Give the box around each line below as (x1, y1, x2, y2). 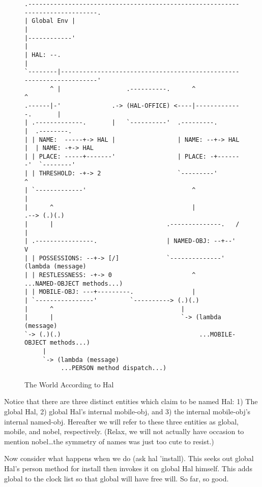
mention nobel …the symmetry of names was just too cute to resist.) (4, 436, 214, 446)
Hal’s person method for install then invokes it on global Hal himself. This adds (4, 463, 252, 474)
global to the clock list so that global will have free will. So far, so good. (4, 473, 229, 483)
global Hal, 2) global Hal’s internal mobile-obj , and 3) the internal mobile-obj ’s (4, 406, 251, 417)
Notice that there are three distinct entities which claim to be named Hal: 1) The (4, 396, 258, 407)
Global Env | (32, 17, 76, 25)
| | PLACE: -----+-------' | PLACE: (24, 153, 207, 160)
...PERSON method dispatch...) (61, 364, 167, 372)
